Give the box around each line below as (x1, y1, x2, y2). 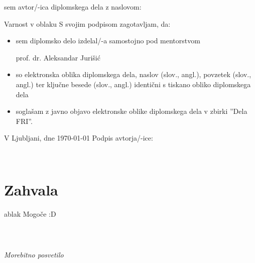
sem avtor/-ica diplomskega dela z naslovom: (4, 2, 142, 12)
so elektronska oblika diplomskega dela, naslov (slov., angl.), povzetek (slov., (16, 69, 251, 80)
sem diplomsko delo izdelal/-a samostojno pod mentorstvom (16, 35, 200, 46)
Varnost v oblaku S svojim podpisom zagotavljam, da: (4, 18, 171, 29)
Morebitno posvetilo (4, 249, 64, 259)
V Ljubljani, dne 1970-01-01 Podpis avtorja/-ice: (4, 133, 153, 143)
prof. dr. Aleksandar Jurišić (16, 52, 100, 62)
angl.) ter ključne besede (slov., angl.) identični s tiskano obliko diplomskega (16, 79, 251, 89)
